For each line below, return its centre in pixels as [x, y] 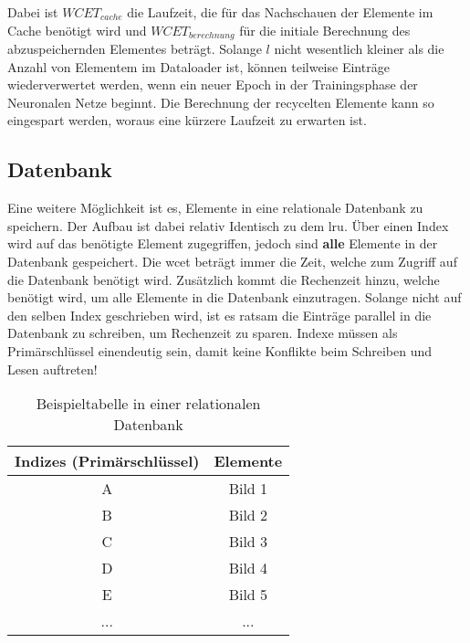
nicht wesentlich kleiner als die [359, 49]
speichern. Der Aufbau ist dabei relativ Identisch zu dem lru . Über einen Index [228, 225]
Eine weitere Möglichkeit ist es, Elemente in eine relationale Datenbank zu [215, 208]
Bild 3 [248, 542]
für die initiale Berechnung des [325, 30]
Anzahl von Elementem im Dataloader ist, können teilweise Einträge [198, 66]
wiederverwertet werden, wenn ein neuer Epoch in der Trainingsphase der [213, 84]
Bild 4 [248, 568]
